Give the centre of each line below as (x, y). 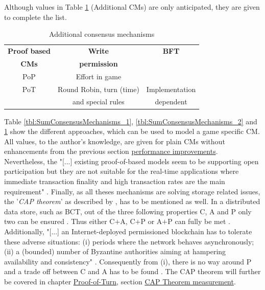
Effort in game (99, 76)
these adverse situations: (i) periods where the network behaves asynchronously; (129, 241)
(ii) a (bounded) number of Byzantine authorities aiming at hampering (115, 251)
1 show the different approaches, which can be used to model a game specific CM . (132, 131)
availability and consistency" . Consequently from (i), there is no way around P (128, 261)
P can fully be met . (199, 221)
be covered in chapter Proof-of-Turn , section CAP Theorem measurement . (120, 281)
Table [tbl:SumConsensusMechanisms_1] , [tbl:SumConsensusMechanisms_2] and (131, 121)
